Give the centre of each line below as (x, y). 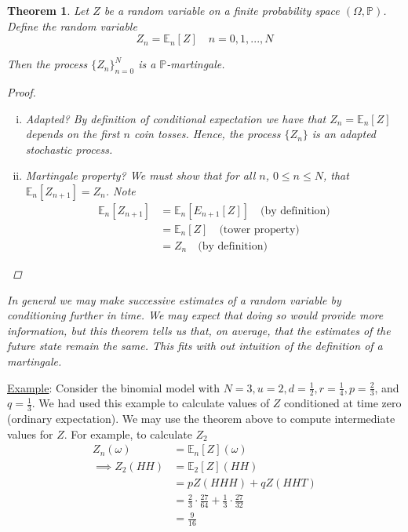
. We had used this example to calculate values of (151, 403)
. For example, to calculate (128, 434)
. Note (120, 190)
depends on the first (73, 134)
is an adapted (344, 134)
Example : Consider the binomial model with (114, 387)
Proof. (22, 91)
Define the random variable (72, 26)
